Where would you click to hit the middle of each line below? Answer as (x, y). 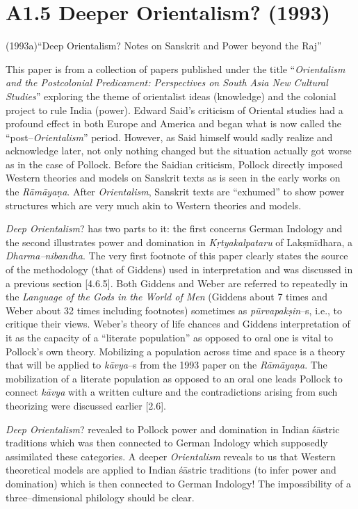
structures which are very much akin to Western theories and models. (154, 205)
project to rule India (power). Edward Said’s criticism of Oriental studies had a (174, 110)
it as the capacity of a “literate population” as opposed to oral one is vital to (169, 337)
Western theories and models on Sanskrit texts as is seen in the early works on (173, 178)
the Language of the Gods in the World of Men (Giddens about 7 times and (167, 297)
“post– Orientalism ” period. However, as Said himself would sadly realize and (169, 137)
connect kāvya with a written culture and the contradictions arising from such (172, 392)
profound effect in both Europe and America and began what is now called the (174, 123)
